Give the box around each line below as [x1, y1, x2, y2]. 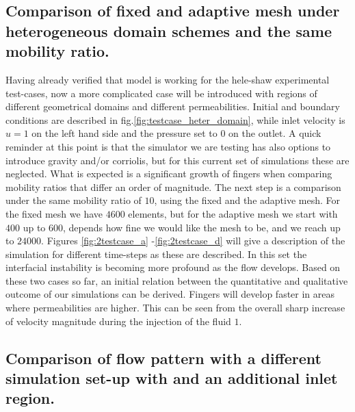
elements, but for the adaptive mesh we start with [128, 206, 338, 220]
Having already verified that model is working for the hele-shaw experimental [5, 72, 330, 86]
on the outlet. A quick [228, 126, 321, 140]
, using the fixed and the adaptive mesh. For [154, 193, 341, 207]
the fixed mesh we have [5, 206, 103, 220]
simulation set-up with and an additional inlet [5, 368, 338, 389]
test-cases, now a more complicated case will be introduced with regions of [5, 86, 317, 100]
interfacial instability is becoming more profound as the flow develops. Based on [5, 260, 341, 274]
